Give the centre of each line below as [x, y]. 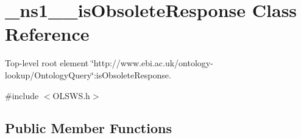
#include [22, 95]
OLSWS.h [71, 95]
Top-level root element [47, 63]
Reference [47, 34]
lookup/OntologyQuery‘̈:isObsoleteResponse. [88, 74]
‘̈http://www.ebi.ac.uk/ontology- [152, 63]
